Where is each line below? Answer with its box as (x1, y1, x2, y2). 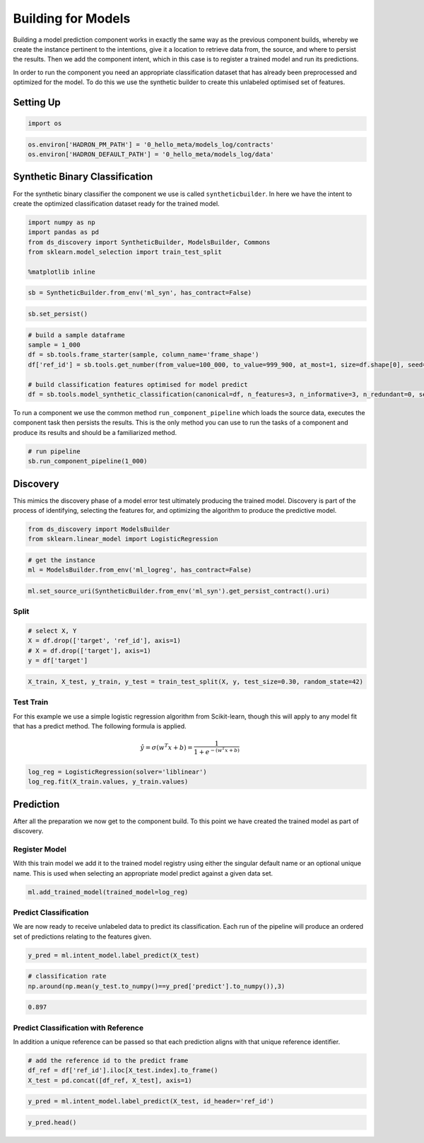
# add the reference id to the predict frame (28, 1057, 189, 1064)
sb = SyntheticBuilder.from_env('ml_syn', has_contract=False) (28, 289, 252, 297)
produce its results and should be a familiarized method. (13, 428, 177, 436)
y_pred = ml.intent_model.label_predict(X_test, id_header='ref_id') (28, 1097, 274, 1106)
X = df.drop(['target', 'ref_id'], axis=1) (28, 637, 182, 645)
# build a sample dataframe (28, 331, 125, 339)
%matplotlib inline (28, 267, 95, 276)
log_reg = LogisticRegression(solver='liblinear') (28, 767, 208, 776)
